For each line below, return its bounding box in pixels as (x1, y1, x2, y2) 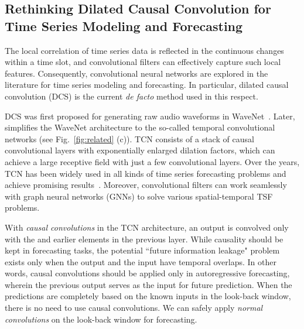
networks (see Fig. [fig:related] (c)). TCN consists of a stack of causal (5, 132, 254, 145)
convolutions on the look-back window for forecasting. (5, 313, 197, 325)
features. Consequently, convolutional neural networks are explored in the (5, 67, 268, 79)
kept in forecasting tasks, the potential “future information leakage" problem (5, 244, 280, 256)
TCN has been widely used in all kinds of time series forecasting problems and (5, 167, 286, 179)
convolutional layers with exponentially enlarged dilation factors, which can (5, 144, 275, 156)
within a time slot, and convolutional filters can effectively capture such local (5, 56, 281, 68)
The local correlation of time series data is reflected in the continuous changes (5, 44, 284, 56)
